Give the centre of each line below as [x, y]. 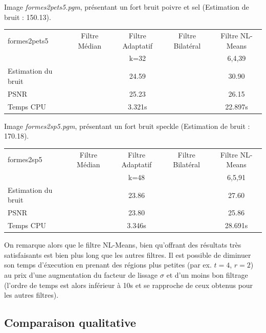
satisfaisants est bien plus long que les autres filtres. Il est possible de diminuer [128, 254]
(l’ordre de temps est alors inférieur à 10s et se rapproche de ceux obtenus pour [129, 285]
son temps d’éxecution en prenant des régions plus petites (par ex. [108, 265]
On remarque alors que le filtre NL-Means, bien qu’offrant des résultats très [123, 245]
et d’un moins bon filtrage [207, 274]
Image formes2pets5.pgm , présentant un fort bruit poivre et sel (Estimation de [127, 7]
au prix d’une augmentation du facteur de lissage [81, 274]
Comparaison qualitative [70, 323]
